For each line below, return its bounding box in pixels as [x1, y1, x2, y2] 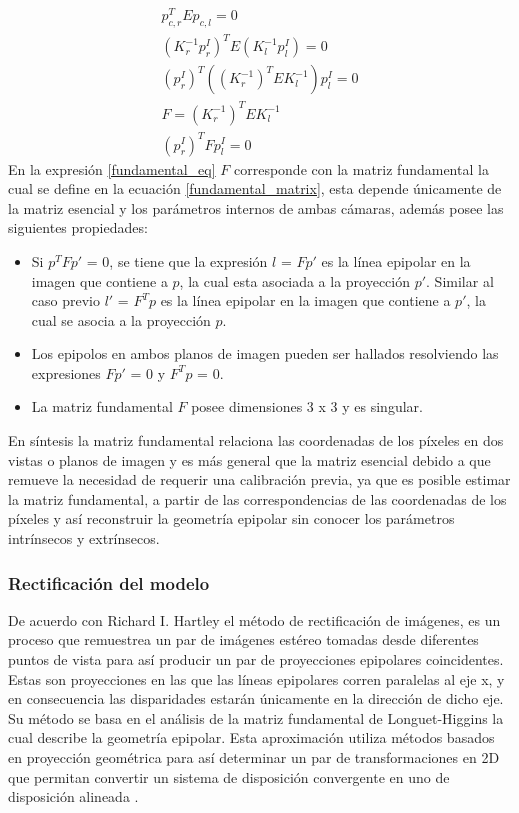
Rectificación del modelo [8, 570, 210, 595]
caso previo [31, 290, 100, 311]
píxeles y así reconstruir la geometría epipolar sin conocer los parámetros [8, 508, 455, 529]
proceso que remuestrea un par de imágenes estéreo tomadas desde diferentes [8, 629, 479, 650]
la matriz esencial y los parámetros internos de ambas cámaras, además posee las [8, 197, 504, 218]
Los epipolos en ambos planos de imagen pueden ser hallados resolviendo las [31, 343, 499, 364]
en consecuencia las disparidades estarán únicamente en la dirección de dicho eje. [8, 688, 504, 709]
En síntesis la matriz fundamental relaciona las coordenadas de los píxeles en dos [8, 430, 504, 451]
